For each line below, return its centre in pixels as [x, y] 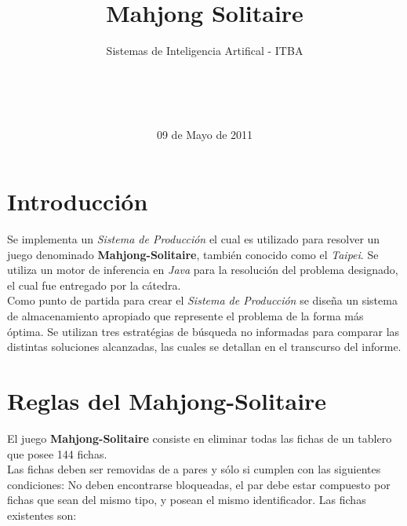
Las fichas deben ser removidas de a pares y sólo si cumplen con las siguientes [194, 469]
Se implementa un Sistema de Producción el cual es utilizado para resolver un [194, 239]
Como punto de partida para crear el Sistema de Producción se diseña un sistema [202, 300]
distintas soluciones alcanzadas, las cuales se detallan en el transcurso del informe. [204, 347]
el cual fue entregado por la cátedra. [94, 285]
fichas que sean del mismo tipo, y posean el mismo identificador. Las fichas [187, 500]
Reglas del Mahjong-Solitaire [167, 400]
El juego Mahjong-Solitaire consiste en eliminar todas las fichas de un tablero [200, 438]
